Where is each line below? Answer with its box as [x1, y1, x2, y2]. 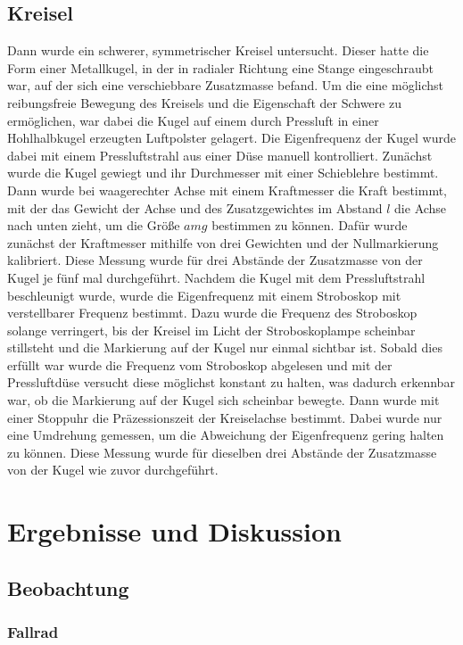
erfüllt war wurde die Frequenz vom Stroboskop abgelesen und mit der [7, 355, 393, 374]
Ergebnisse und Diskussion [7, 513, 342, 550]
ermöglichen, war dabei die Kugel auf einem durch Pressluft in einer [7, 111, 379, 129]
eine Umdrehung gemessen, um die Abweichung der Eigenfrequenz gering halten [7, 426, 444, 444]
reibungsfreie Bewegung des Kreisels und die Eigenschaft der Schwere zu [7, 93, 401, 112]
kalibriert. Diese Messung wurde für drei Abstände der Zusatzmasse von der [7, 251, 423, 269]
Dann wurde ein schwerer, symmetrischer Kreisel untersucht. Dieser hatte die [7, 41, 429, 60]
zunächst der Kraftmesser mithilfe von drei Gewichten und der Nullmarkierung [7, 233, 439, 252]
